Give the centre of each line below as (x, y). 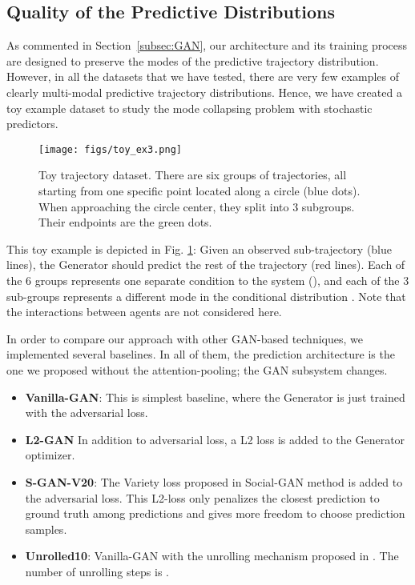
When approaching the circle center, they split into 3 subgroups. (197, 206)
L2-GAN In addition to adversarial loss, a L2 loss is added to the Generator (215, 439)
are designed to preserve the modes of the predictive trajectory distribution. (193, 60)
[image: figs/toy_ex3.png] (110, 149)
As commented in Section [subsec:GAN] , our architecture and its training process (207, 45)
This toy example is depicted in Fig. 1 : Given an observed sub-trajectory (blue (199, 248)
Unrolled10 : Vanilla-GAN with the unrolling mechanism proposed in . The (212, 556)
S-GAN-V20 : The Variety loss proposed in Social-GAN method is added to (214, 481)
